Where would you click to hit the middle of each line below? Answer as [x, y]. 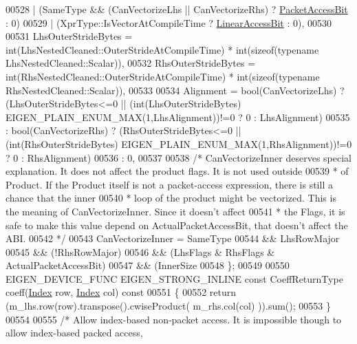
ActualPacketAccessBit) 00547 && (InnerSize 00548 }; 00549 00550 [148, 265]
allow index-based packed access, [74, 333]
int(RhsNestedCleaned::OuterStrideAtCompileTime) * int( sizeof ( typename [163, 76]
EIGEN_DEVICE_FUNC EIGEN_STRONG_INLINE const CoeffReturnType [174, 278]
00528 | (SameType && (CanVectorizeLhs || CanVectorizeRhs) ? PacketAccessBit [177, 9]
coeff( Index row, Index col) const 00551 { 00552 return [121, 292]
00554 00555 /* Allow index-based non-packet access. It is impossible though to [174, 319]
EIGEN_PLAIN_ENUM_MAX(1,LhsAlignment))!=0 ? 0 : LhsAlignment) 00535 [178, 117]
